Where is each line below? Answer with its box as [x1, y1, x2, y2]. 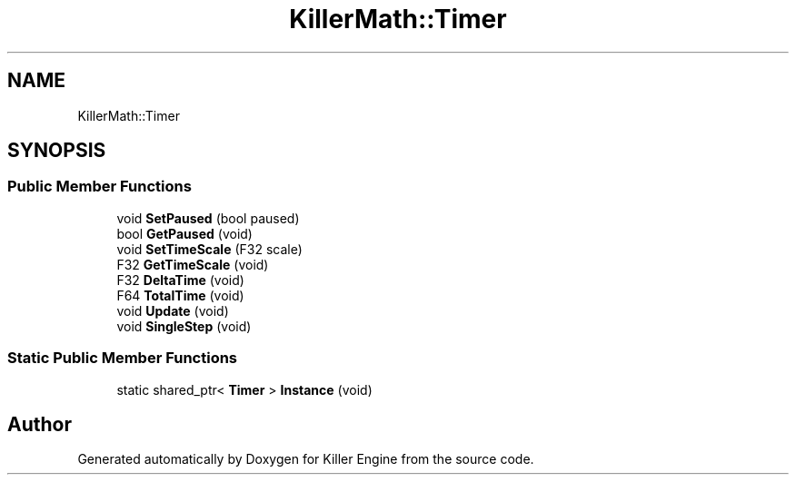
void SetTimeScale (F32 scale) [116, 241, 303, 257]
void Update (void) [116, 302, 229, 319]
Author [7, 412, 72, 436]
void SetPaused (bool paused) [116, 210, 300, 226]
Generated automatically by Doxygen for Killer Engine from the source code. [77, 451, 534, 467]
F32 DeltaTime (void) [116, 271, 244, 288]
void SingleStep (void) [116, 318, 252, 334]
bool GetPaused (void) [116, 225, 253, 241]
